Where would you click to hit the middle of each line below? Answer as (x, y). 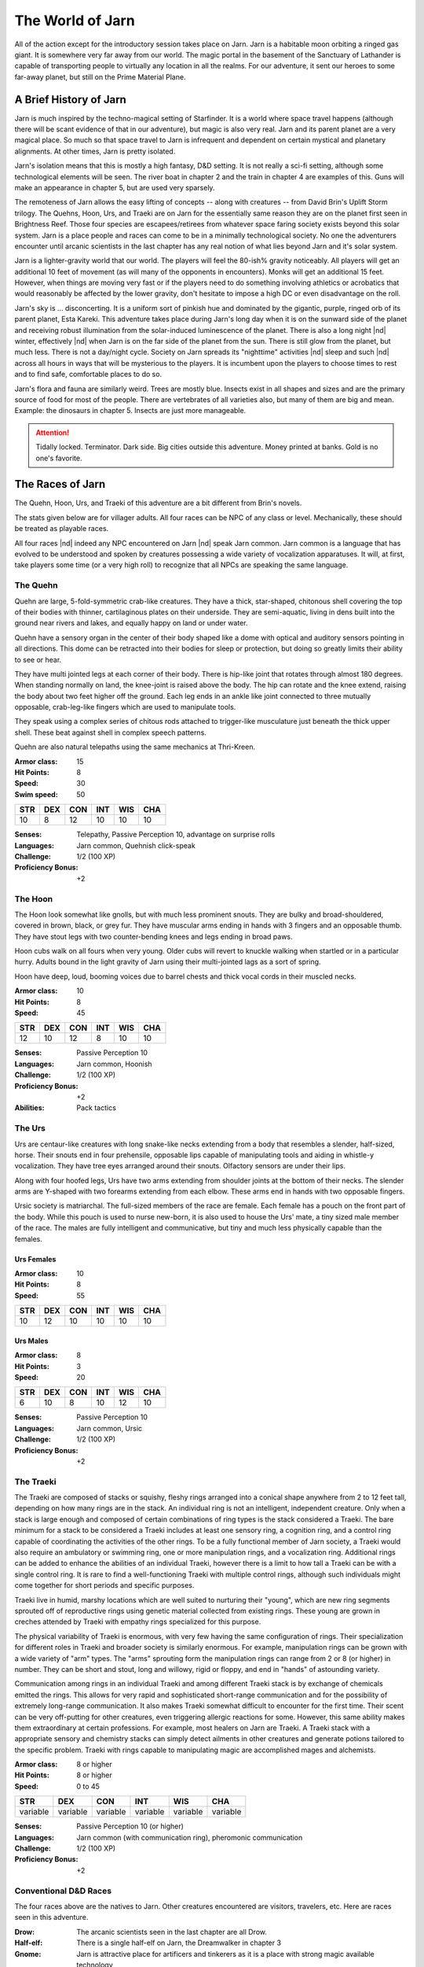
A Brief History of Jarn (71, 100)
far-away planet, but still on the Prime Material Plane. (100, 77)
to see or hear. (38, 659)
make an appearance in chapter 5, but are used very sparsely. (115, 187)
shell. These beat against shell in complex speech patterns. (111, 733)
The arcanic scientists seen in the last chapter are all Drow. (172, 1932)
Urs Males (31, 1341)
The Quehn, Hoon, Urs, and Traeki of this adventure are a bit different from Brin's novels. (158, 503)
